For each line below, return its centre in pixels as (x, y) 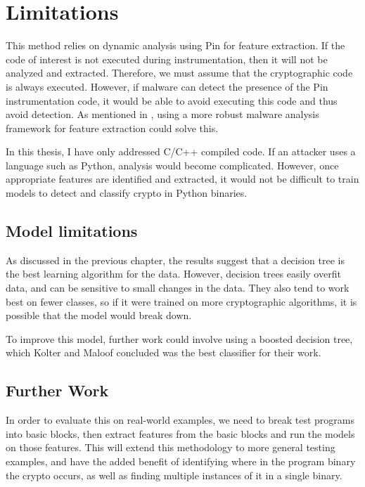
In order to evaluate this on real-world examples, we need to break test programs (180, 420)
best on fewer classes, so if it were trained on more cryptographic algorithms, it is (181, 301)
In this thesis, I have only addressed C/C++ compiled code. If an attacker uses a (181, 151)
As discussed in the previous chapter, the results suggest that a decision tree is (175, 260)
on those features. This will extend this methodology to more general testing (171, 447)
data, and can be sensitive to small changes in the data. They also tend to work (178, 288)
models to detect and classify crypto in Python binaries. (127, 193)
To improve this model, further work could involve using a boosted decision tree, (179, 338)
